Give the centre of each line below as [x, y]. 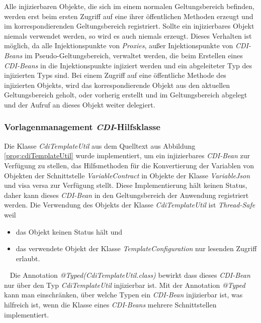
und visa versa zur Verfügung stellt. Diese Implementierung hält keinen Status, [126, 185]
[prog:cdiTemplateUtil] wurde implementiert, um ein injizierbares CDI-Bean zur [127, 155]
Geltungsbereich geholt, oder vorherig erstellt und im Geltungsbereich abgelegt [126, 95]
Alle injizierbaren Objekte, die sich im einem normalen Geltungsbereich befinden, [129, 6]
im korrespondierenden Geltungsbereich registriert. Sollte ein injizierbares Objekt [129, 26]
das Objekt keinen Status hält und [69, 231]
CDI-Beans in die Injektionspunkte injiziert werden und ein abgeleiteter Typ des [128, 65]
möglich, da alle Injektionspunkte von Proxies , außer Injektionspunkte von [119, 45]
